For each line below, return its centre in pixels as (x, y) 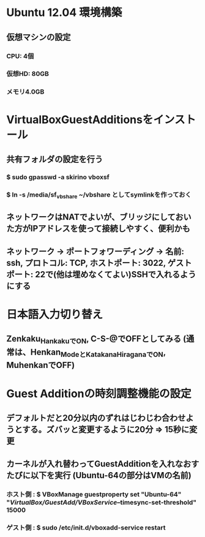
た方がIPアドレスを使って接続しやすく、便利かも (99, 229)
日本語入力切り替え (55, 314)
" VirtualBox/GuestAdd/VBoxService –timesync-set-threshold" (102, 502)
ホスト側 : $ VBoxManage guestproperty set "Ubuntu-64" (94, 494)
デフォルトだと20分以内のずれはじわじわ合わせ (96, 418)
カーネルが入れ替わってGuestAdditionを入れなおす (103, 464)
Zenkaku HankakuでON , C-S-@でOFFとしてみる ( (96, 340)
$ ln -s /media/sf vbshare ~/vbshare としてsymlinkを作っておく (99, 195)
